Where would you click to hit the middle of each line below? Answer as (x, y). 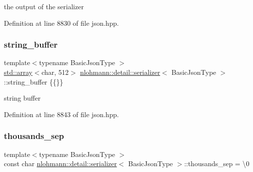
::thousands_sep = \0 (217, 163)
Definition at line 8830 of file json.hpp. (61, 23)
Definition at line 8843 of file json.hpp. (61, 114)
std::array (18, 72)
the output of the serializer (44, 6)
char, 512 (55, 72)
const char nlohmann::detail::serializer (60, 163)
